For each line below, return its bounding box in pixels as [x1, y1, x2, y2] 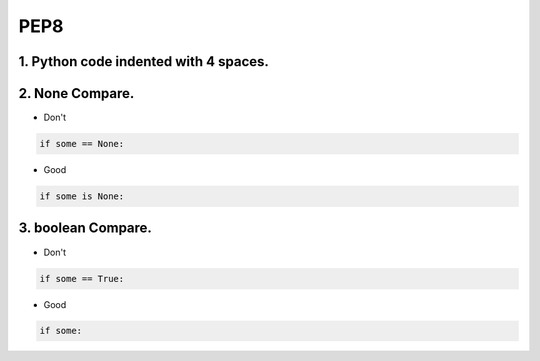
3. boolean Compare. [18, 220, 152, 237]
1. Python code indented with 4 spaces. [18, 53, 270, 70]
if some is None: [39, 191, 125, 202]
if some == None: [39, 138, 125, 150]
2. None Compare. [18, 85, 135, 102]
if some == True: [39, 273, 125, 284]
